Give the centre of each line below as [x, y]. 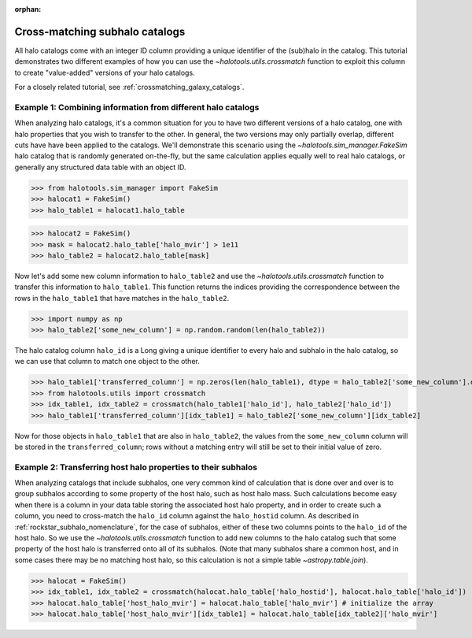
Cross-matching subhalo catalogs [100, 32]
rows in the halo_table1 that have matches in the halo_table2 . [122, 298]
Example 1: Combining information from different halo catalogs [137, 107]
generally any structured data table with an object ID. [100, 167]
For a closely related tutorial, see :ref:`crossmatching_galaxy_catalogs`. [129, 87]
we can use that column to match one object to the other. [107, 362]
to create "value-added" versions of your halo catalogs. [105, 72]
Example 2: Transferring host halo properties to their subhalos [136, 467]
